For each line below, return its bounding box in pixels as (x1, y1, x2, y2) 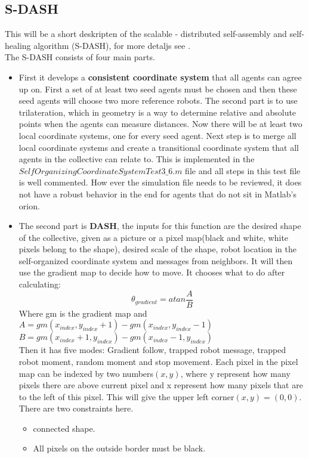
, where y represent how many (180, 367, 291, 379)
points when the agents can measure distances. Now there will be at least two (18, 117, 302, 130)
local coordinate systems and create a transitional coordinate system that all (18, 141, 299, 153)
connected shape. (33, 422, 95, 434)
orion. (18, 199, 40, 212)
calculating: (18, 278, 61, 290)
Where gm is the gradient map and (18, 307, 147, 319)
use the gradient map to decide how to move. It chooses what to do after (18, 266, 285, 278)
